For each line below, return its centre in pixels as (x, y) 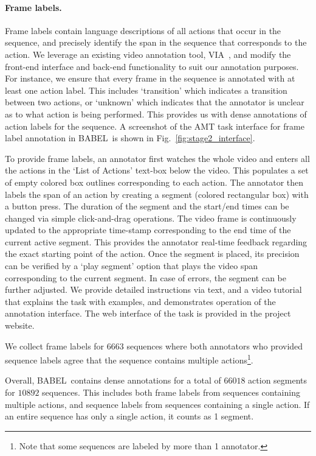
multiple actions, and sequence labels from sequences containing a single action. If (157, 404)
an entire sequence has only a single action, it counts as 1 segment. (129, 416)
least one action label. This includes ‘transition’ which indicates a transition (146, 90)
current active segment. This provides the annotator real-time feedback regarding (156, 241)
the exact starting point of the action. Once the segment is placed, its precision (152, 254)
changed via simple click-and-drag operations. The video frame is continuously (151, 218)
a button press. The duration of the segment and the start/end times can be (147, 206)
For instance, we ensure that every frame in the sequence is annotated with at (150, 78)
